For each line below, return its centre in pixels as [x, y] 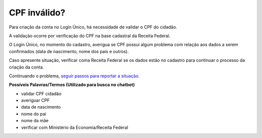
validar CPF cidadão [41, 94]
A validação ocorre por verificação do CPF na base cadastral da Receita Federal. [90, 36]
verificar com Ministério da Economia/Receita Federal [75, 127]
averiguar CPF [35, 100]
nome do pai [33, 114]
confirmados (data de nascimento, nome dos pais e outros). [69, 51]
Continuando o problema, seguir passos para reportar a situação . [74, 76]
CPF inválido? [37, 13]
